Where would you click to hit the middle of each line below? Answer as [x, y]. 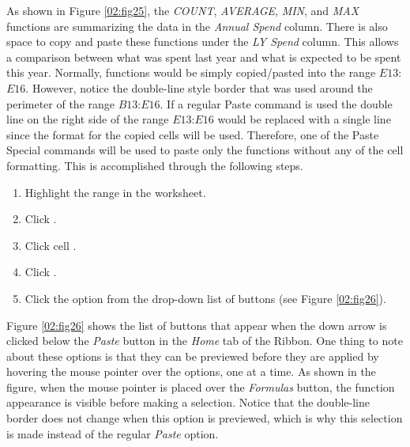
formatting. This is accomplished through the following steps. [155, 165]
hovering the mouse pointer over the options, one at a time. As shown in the [191, 371]
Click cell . [51, 245]
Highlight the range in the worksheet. [115, 192]
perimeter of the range [61, 103]
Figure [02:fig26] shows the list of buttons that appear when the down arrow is [197, 325]
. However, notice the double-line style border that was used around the [199, 87]
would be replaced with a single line [304, 119]
